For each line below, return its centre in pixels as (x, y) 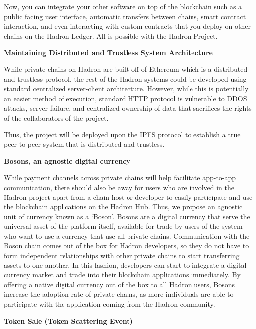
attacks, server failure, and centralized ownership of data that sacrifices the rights (128, 108)
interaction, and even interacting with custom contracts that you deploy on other (127, 26)
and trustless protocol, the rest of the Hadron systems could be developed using (125, 79)
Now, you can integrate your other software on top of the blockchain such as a (123, 6)
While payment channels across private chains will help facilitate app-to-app (120, 177)
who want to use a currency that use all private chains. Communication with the (127, 235)
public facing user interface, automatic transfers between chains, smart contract (125, 16)
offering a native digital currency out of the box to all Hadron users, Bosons (120, 284)
